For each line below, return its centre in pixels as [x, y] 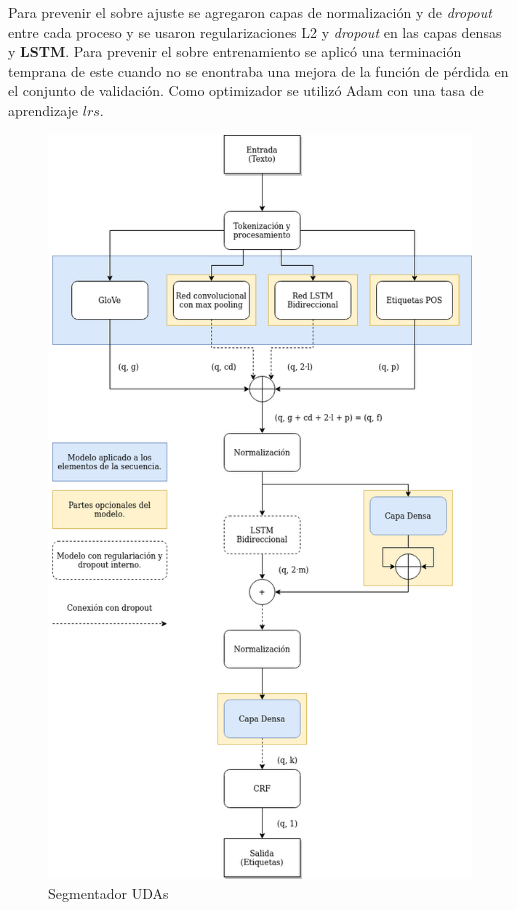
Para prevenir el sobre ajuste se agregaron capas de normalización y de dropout [250, 12]
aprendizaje [43, 109]
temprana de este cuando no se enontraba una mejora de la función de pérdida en [258, 70]
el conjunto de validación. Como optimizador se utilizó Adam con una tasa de [246, 90]
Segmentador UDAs [108, 892]
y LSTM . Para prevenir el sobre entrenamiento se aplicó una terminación [235, 51]
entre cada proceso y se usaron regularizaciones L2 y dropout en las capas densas [255, 31]
